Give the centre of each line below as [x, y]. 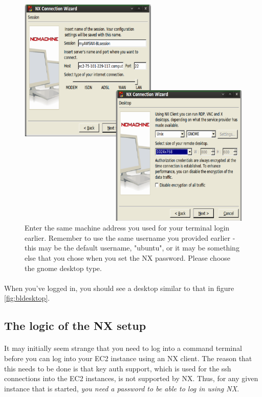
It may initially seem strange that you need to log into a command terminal [123, 348]
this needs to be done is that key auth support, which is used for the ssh [118, 368]
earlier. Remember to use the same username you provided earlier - [130, 237]
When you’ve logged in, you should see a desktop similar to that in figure [119, 288]
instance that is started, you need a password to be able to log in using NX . [122, 388]
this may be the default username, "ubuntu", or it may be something [132, 248]
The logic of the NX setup [75, 326]
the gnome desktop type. [63, 268]
